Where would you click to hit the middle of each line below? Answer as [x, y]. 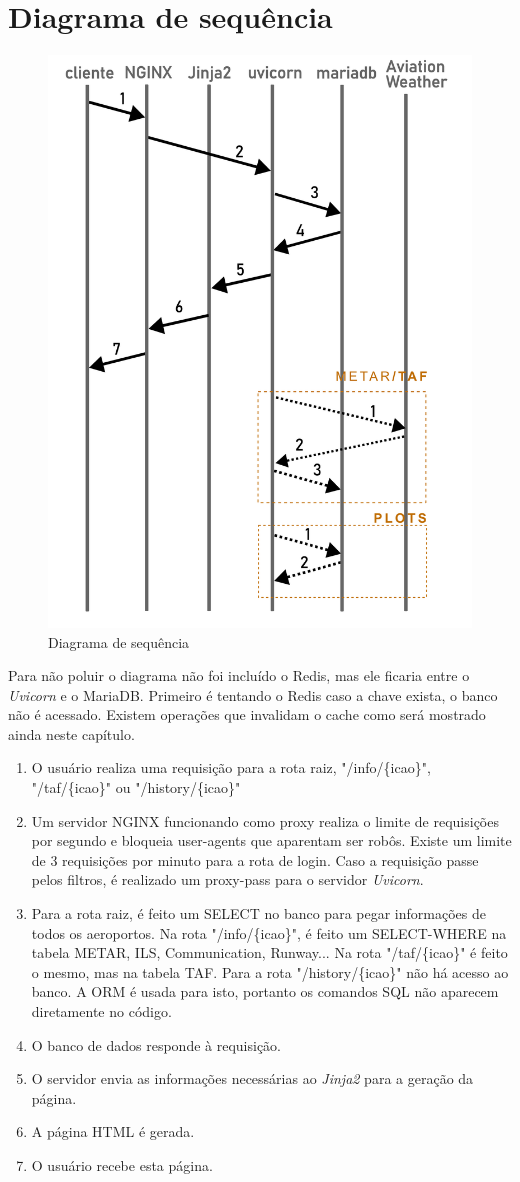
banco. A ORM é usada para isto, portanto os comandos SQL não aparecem [265, 991]
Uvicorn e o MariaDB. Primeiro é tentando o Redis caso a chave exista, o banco [253, 694]
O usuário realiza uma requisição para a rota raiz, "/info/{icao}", [231, 767]
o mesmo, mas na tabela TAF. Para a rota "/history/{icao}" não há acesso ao [270, 971]
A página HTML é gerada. [113, 1131]
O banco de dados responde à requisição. [156, 1044]
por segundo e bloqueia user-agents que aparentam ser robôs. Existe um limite [271, 840]
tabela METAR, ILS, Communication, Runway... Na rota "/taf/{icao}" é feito [269, 952]
